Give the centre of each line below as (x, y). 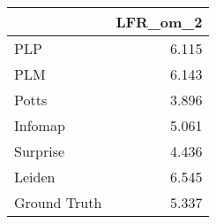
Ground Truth (58, 202)
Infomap (40, 125)
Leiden (35, 177)
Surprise (40, 151)
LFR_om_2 (159, 22)
